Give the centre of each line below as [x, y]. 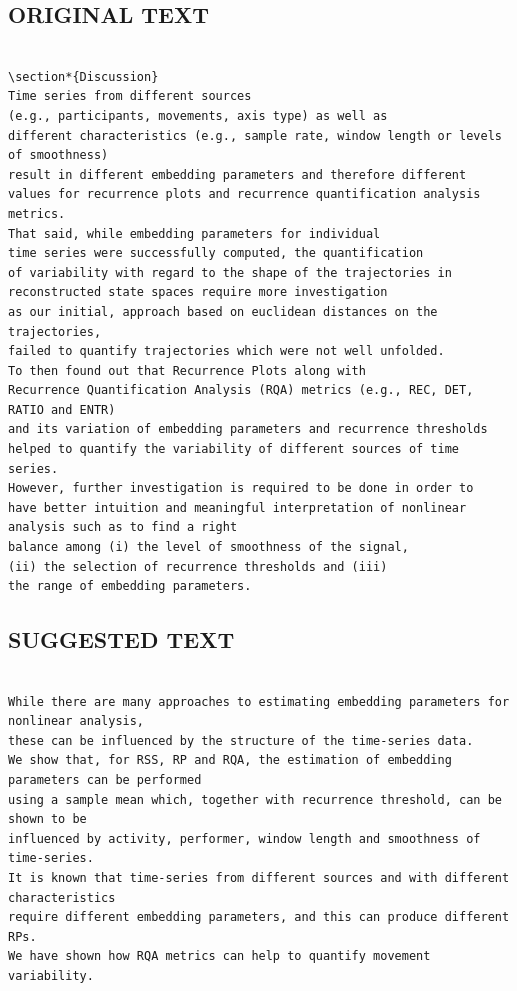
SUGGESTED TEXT [121, 639]
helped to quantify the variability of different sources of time [234, 449]
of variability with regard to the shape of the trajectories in [230, 272]
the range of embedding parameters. [130, 586]
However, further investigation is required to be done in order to [241, 488]
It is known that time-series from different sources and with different [259, 877]
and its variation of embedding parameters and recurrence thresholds [248, 429]
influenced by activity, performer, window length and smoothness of [244, 838]
